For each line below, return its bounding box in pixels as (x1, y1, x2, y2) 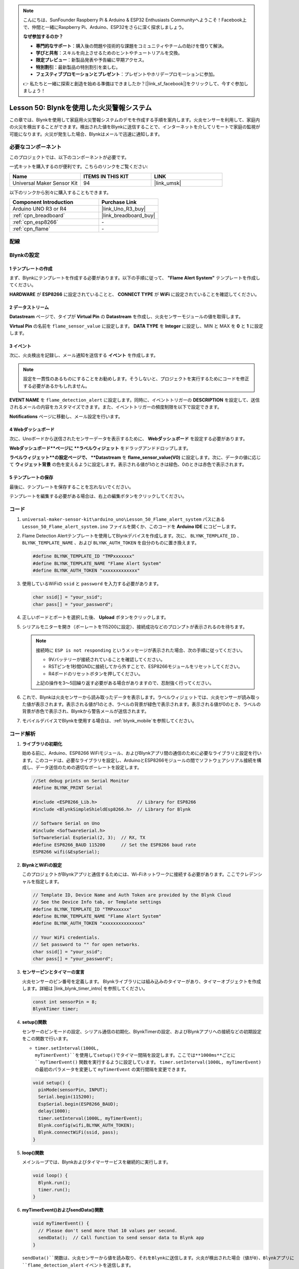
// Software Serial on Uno (32, 820, 100, 826)
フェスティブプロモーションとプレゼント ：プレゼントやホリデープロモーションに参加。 (36, 71, 218, 77)
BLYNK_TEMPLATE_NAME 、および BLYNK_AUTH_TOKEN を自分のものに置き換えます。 (22, 540, 200, 546)
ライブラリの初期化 (22, 741, 62, 747)
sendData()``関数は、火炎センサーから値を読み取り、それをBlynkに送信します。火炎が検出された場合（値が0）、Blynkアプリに (22, 1255, 294, 1261)
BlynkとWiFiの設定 (22, 862, 62, 868)
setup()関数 (22, 1019, 47, 1025)
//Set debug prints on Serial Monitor (32, 778, 129, 784)
